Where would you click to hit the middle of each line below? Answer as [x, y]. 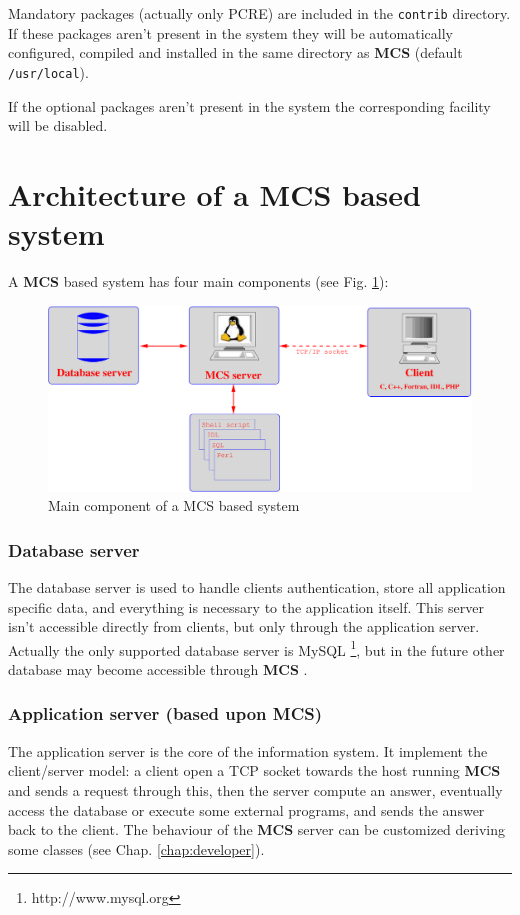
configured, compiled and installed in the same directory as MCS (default [235, 52]
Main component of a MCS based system [174, 505]
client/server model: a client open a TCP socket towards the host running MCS [254, 770]
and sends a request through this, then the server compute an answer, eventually [255, 789]
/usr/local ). [48, 71]
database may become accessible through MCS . [158, 668]
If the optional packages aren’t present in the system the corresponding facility [249, 105]
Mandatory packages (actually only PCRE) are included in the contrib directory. [259, 13]
